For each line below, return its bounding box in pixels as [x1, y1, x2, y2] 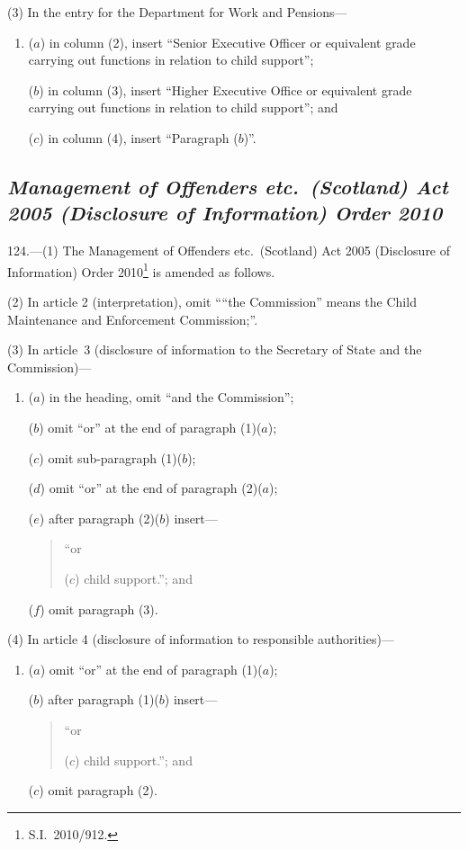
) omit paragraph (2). [39, 781, 157, 800]
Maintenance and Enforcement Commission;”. [7, 309, 258, 328]
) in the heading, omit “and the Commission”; [40, 388, 294, 407]
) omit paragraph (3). [40, 599, 158, 618]
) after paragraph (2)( [39, 508, 160, 527]
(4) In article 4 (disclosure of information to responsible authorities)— [7, 630, 394, 649]
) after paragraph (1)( [39, 690, 159, 709]
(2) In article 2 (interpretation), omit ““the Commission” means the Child [7, 292, 417, 310]
